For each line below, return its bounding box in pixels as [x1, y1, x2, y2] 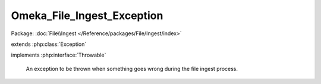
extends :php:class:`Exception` [11, 41, 87, 48]
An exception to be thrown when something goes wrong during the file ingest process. [26, 65, 238, 72]
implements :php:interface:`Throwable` [11, 51, 106, 59]
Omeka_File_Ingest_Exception [11, 9, 163, 22]
